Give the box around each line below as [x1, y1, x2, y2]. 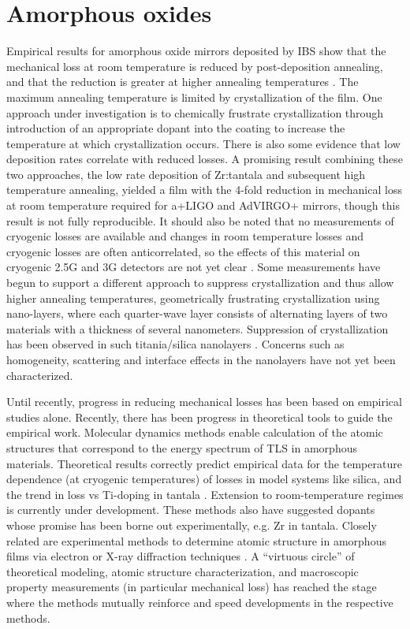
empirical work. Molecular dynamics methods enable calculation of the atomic [6, 424, 383, 441]
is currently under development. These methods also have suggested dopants [6, 501, 375, 518]
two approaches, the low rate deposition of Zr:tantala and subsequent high [6, 166, 366, 182]
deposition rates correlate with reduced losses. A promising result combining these [6, 151, 403, 167]
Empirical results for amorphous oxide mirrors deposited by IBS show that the [6, 43, 386, 59]
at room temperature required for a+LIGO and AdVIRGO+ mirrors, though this [6, 197, 400, 214]
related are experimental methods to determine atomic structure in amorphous [6, 532, 386, 549]
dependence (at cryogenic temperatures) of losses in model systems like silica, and [6, 471, 402, 487]
